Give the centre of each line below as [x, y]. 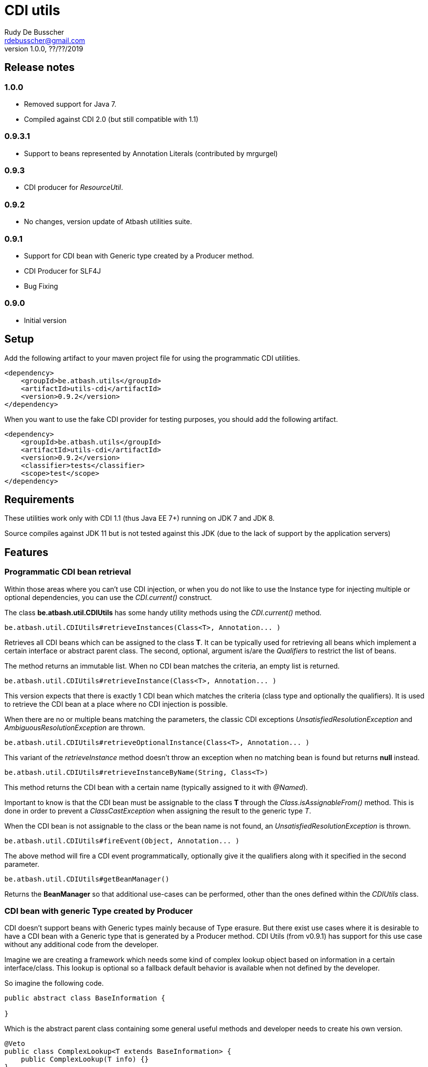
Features [26, 552]
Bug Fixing [41, 286]
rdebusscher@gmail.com [45, 40]
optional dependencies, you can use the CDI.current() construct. [108, 597]
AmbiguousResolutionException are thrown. [75, 727]
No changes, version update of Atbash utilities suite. [108, 222]
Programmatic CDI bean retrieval [68, 572]
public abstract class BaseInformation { [85, 998]
